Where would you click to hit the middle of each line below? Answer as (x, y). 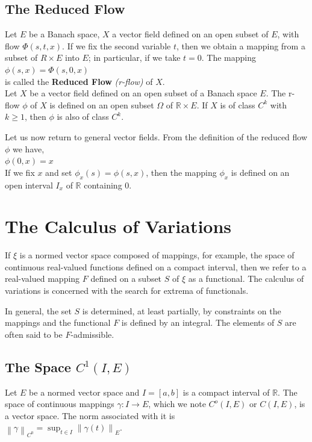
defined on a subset (126, 279)
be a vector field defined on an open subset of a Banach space (143, 93)
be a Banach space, (64, 34)
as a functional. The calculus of (246, 279)
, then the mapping (181, 172)
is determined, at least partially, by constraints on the (182, 310)
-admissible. (92, 334)
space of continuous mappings (60, 404)
